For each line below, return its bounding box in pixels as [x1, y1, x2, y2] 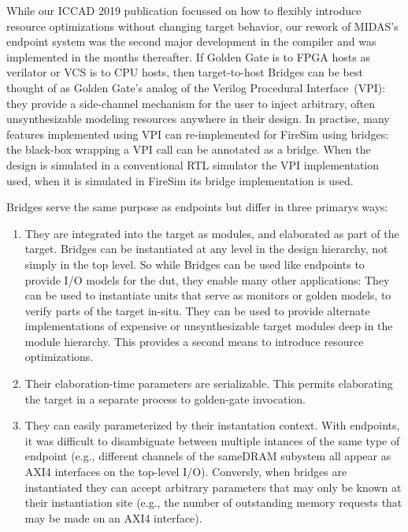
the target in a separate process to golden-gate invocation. [24, 390, 306, 407]
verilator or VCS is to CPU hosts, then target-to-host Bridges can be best [6, 64, 363, 80]
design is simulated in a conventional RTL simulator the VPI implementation [6, 156, 380, 173]
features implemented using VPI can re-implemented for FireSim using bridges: [6, 125, 389, 142]
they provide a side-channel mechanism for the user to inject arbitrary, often [6, 95, 375, 111]
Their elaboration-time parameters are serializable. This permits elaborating [24, 375, 393, 392]
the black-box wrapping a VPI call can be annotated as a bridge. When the [6, 141, 371, 158]
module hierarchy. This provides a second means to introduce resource [24, 333, 364, 349]
